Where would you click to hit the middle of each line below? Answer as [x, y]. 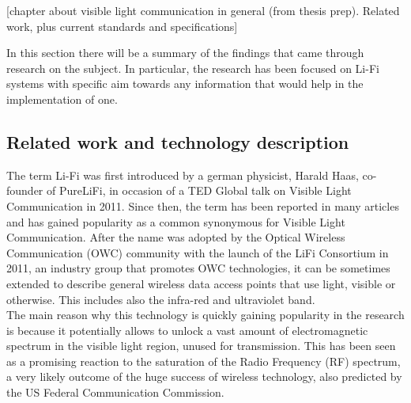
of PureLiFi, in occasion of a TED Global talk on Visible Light [199, 190]
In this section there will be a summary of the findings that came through [185, 53]
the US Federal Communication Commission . [115, 392]
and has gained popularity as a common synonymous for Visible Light [176, 221]
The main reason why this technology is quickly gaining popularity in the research [205, 315]
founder [25, 190]
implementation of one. [62, 99]
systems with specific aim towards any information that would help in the [185, 84]
